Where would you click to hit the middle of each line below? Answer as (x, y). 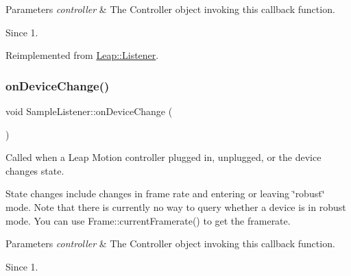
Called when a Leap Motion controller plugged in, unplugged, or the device (164, 157)
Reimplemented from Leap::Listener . (82, 55)
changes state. (35, 170)
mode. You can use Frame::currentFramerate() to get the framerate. (148, 220)
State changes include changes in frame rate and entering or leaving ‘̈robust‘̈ (165, 193)
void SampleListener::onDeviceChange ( (89, 111)
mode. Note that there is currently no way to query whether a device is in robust (176, 206)
